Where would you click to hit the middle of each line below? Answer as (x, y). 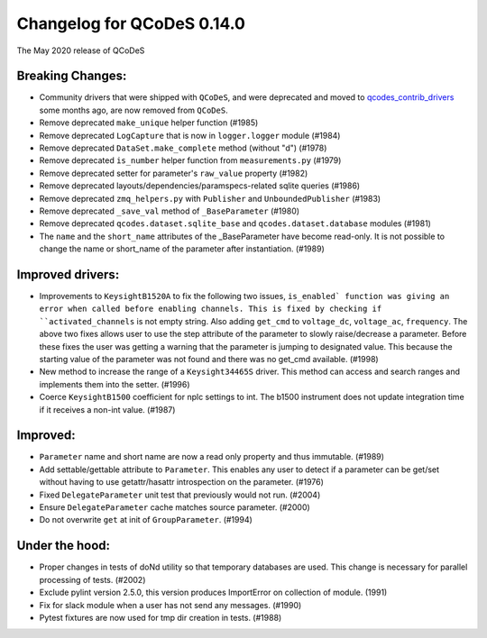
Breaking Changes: (72, 76)
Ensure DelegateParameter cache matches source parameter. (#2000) (175, 507)
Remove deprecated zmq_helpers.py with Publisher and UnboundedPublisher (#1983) (210, 198)
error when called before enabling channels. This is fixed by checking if (211, 309)
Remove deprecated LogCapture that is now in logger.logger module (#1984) (190, 135)
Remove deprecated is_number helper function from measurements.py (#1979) (190, 160)
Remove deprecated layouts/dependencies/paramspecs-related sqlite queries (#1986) (200, 186)
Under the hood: (64, 546)
